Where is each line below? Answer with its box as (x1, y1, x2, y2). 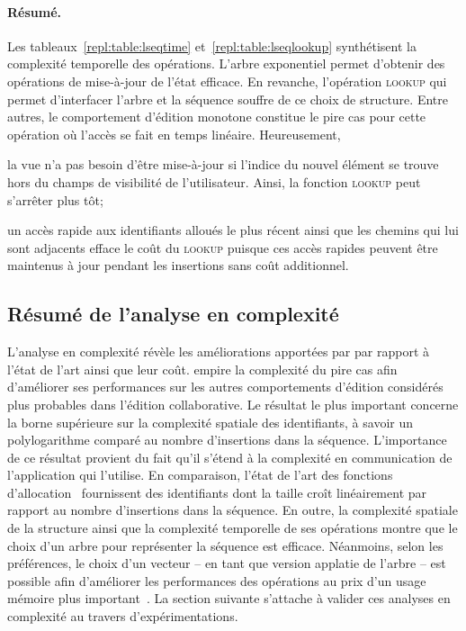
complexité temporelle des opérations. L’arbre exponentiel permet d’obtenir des (7, 54, 445, 73)
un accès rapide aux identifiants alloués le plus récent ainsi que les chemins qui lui (7, 221, 459, 239)
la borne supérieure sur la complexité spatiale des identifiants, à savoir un (7, 412, 413, 431)
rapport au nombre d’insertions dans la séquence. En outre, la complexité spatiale (7, 500, 458, 519)
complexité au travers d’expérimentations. (7, 607, 238, 626)
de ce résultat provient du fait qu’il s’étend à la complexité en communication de (7, 447, 453, 466)
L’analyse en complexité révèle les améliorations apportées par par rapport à (7, 342, 429, 361)
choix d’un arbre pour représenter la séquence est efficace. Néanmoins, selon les (7, 536, 444, 554)
